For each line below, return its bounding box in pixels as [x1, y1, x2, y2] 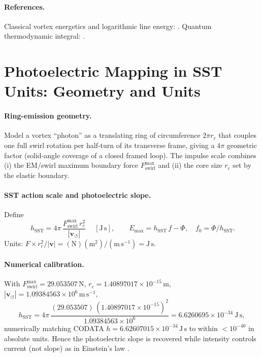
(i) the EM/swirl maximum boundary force [4, 160, 139, 170]
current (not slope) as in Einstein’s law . [4, 343, 129, 353]
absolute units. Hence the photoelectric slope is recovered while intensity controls [4, 333, 256, 343]
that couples [218, 130, 256, 140]
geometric [226, 139, 257, 150]
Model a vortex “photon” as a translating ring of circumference [4, 130, 201, 140]
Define [4, 209, 24, 220]
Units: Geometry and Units [4, 80, 201, 101]
